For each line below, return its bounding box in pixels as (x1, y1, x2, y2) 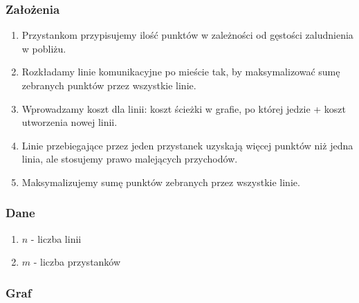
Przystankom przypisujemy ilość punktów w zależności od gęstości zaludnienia (21, 28, 353, 42)
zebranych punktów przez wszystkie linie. (21, 78, 196, 92)
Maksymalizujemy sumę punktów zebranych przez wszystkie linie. (21, 174, 300, 189)
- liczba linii (30, 231, 82, 246)
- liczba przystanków (33, 255, 121, 269)
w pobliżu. (21, 41, 66, 55)
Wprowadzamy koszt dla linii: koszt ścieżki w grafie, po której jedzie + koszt (21, 101, 347, 116)
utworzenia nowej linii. (21, 115, 118, 129)
